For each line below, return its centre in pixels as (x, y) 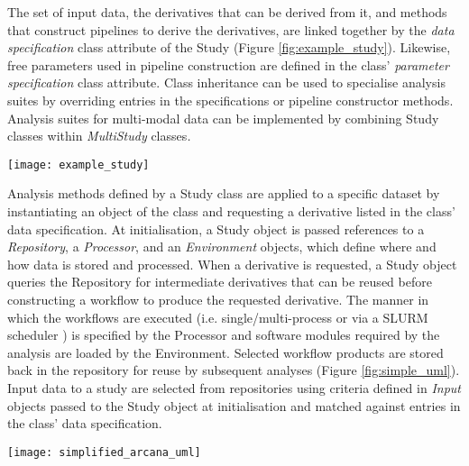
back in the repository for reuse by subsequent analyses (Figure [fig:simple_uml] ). (234, 370)
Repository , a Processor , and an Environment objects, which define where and (222, 247)
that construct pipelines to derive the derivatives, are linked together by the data (231, 29)
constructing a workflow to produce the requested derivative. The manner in (218, 299)
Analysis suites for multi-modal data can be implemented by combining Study (223, 118)
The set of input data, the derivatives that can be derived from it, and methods (227, 12)
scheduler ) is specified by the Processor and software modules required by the (224, 335)
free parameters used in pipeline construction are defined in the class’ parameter (228, 64)
